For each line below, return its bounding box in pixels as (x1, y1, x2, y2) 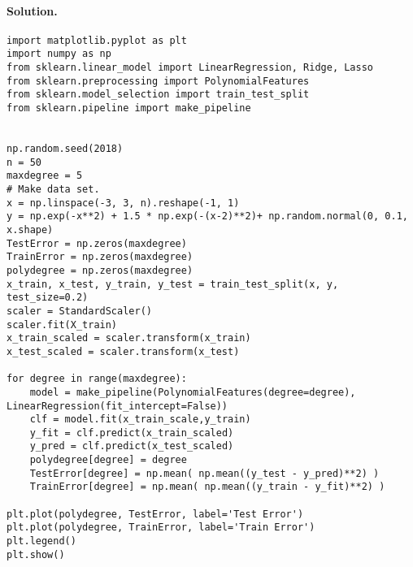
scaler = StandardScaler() (7, 305, 152, 317)
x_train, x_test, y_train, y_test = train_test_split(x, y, (7, 278, 339, 290)
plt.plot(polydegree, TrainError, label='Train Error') (7, 522, 315, 534)
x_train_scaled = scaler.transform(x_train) (7, 332, 251, 344)
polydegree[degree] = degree (29, 454, 187, 466)
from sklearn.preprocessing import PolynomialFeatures (7, 75, 310, 87)
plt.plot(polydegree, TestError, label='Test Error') (7, 508, 304, 520)
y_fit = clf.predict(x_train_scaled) (29, 426, 234, 439)
